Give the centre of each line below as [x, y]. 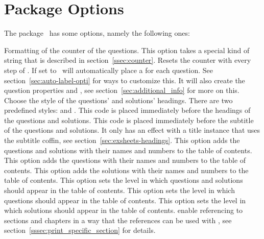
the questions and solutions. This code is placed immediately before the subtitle [129, 120]
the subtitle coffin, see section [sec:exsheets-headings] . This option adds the [122, 140]
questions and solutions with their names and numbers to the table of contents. [128, 150]
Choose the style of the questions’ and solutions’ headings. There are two [118, 100]
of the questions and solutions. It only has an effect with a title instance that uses [132, 130]
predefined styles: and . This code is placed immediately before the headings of [127, 110]
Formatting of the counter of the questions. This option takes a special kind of [127, 50]
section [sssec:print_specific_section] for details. [80, 230]
